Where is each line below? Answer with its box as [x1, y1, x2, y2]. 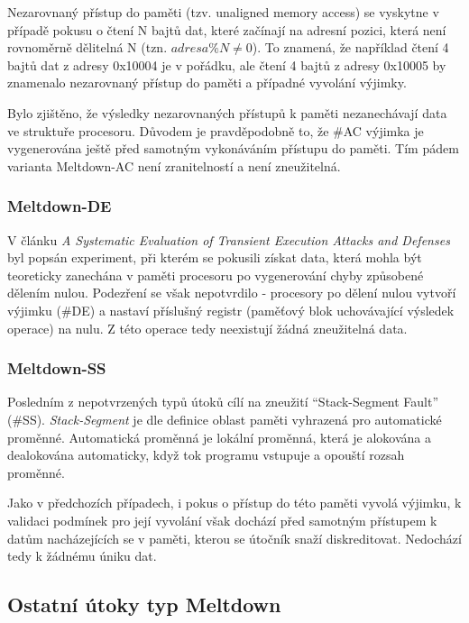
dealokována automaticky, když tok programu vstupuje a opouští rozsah [7, 445, 405, 464]
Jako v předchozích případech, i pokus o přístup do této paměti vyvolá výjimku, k [7, 493, 462, 512]
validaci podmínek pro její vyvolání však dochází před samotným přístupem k [7, 510, 437, 529]
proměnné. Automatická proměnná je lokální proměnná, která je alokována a [7, 427, 431, 446]
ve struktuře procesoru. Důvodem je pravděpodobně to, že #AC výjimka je [7, 121, 424, 140]
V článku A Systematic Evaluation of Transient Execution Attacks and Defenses [7, 230, 450, 249]
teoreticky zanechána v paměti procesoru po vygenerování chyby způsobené [7, 265, 424, 284]
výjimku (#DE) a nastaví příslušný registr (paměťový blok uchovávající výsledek [7, 300, 455, 319]
